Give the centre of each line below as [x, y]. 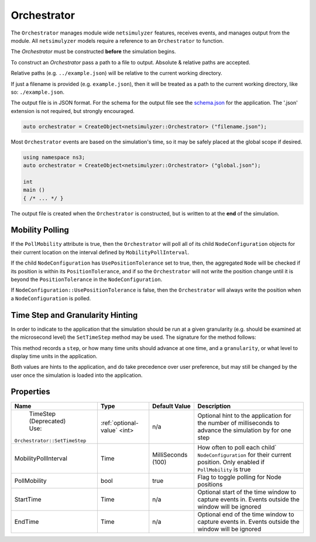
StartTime [28, 499]
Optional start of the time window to [247, 492]
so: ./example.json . [37, 92]
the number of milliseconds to [239, 423]
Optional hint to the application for [245, 416]
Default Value [172, 406]
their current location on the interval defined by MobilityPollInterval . [100, 252]
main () [34, 190]
